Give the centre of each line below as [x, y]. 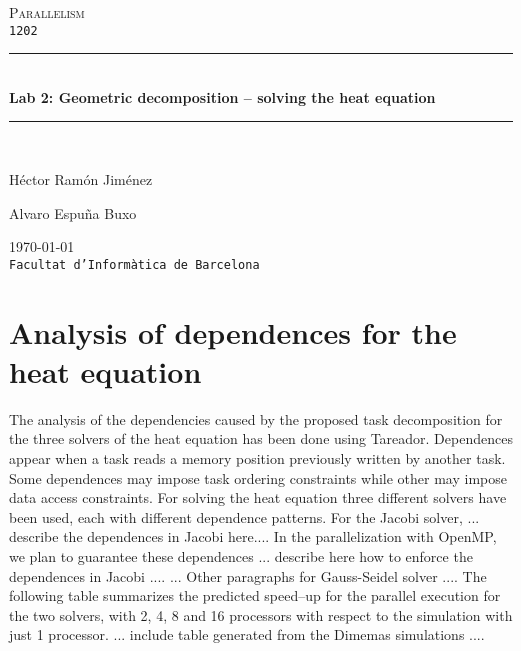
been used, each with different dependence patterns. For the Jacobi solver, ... [244, 516]
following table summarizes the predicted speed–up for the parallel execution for [255, 595]
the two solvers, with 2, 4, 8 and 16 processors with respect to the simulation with [261, 614]
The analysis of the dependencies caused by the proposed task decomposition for [256, 418]
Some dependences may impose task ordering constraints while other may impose [258, 477]
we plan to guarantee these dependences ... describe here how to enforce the [241, 555]
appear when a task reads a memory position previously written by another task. [257, 457]
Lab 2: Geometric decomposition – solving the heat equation [222, 96]
